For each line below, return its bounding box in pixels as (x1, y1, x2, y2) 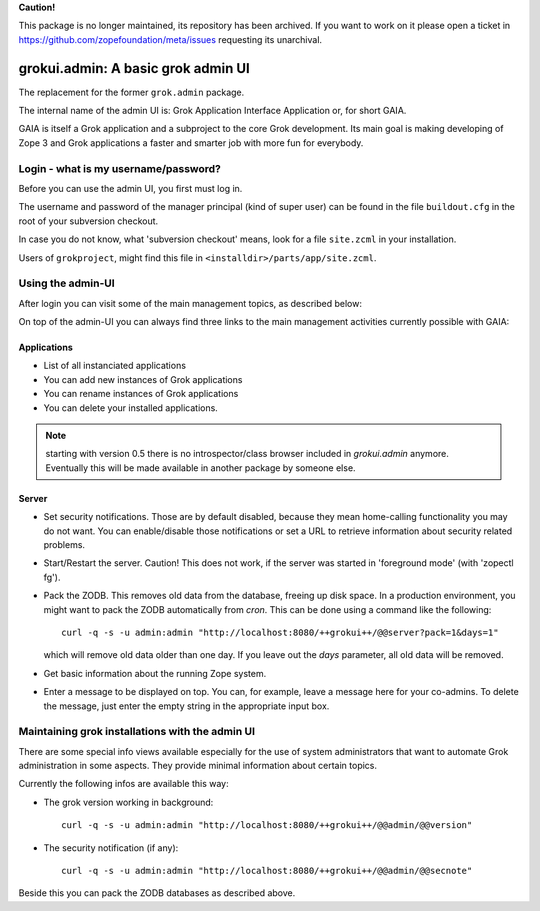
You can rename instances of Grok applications (43, 388, 239, 400)
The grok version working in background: (43, 796, 214, 808)
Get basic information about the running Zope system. (43, 667, 267, 679)
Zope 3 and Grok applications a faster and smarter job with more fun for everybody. (18, 136, 364, 149)
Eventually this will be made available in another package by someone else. (45, 461, 356, 474)
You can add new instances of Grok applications (43, 373, 243, 385)
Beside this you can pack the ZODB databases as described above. (18, 887, 296, 899)
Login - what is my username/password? (18, 161, 222, 175)
